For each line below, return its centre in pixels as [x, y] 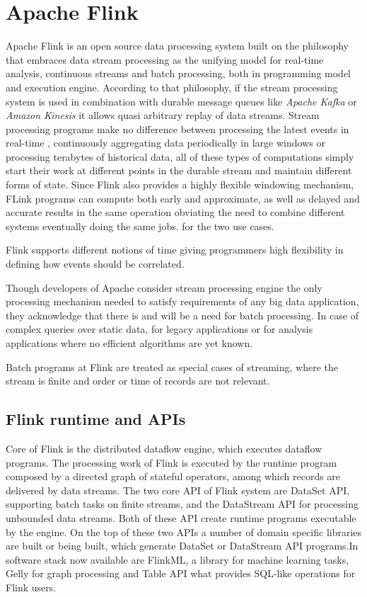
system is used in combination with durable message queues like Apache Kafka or [181, 101]
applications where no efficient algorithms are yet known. [129, 343]
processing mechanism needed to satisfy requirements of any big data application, [182, 301]
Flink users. [31, 587]
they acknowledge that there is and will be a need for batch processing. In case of [182, 315]
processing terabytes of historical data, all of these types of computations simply [180, 156]
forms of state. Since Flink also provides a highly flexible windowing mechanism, [180, 184]
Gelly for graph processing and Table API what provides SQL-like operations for [181, 573]
